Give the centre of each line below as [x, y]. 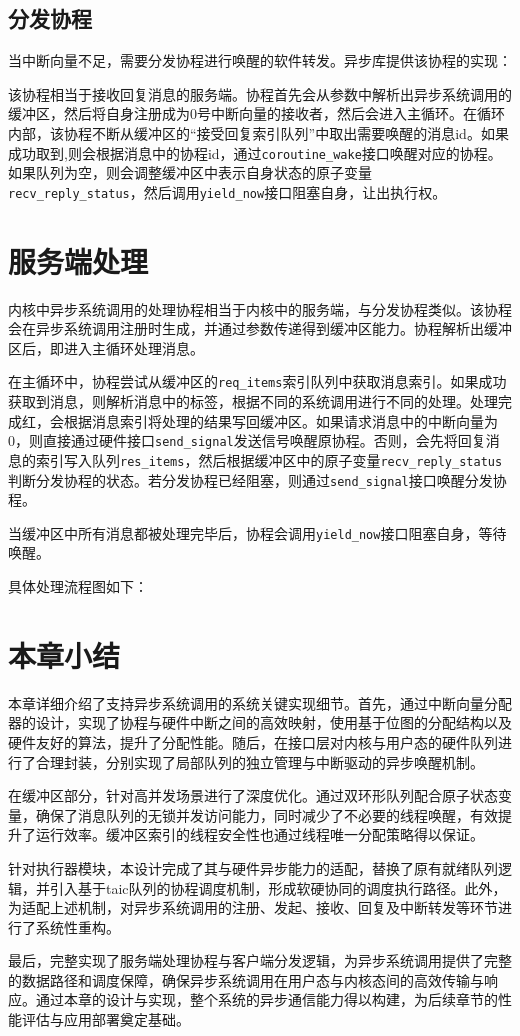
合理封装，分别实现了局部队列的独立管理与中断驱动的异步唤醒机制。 [259, 761]
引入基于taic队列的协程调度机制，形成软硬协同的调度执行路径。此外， [278, 887]
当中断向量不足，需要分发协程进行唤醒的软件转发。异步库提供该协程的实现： [260, 60]
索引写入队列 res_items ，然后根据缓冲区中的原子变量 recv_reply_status [269, 459]
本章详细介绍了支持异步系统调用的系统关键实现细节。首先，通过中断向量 [246, 702]
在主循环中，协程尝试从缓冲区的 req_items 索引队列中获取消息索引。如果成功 [257, 381]
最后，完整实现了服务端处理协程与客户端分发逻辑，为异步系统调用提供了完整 [260, 960]
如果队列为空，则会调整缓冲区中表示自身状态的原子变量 [190, 172]
